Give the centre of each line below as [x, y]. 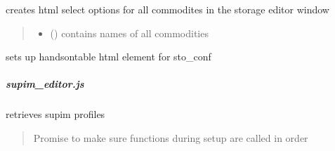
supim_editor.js [45, 84]
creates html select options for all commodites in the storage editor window [167, 9]
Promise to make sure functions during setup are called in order [171, 137]
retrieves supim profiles [55, 114]
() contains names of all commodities [129, 33]
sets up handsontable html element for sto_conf [109, 57]
